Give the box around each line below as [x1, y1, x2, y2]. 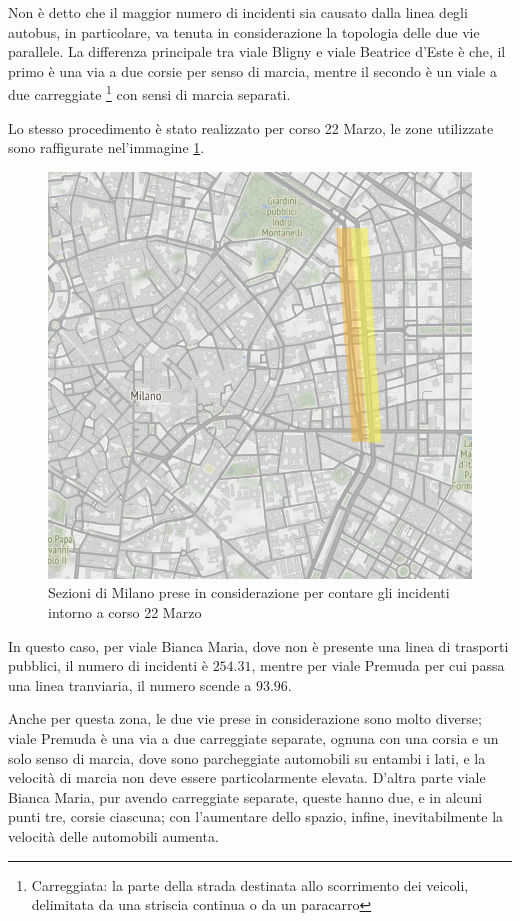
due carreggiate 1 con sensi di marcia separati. [8, 81, 291, 105]
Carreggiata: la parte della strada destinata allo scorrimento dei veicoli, [31, 874, 469, 895]
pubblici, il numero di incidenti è [8, 655, 208, 676]
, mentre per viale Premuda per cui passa [251, 655, 505, 676]
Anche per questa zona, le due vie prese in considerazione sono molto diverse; [8, 708, 482, 729]
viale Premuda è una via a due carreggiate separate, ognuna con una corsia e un [8, 728, 499, 748]
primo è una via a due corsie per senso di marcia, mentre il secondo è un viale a [8, 60, 497, 81]
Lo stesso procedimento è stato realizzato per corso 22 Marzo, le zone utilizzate [8, 117, 494, 138]
